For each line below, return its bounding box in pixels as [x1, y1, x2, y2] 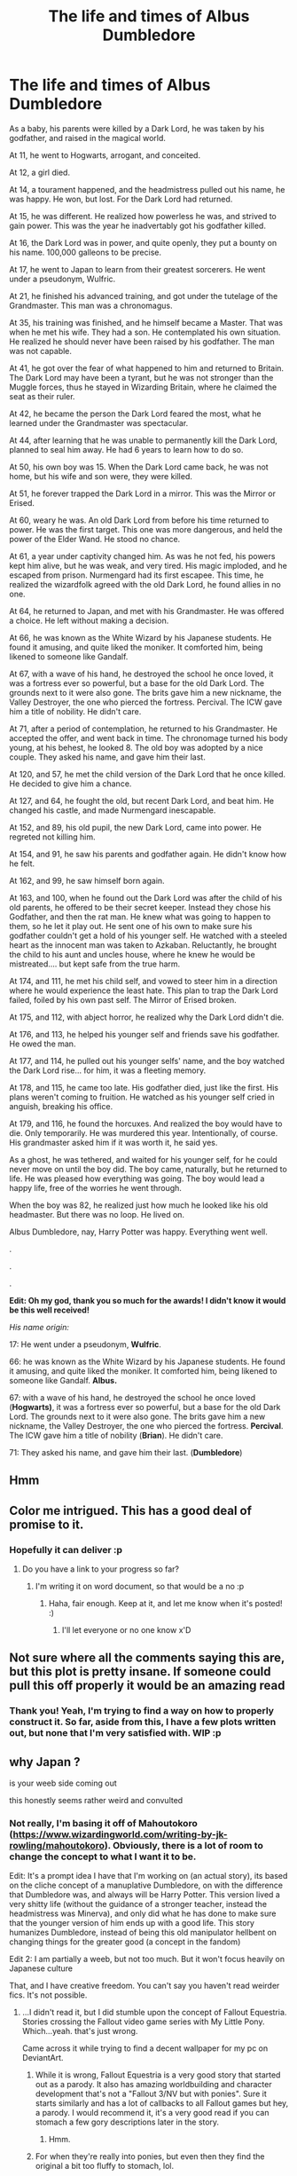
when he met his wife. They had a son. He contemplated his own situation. [9, 327, 281, 337]
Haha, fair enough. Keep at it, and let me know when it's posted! [48, 1598, 283, 1609]
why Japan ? [9, 1754, 82, 1770]
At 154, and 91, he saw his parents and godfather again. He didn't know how [9, 848, 286, 859]
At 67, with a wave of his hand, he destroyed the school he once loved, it [9, 668, 274, 679]
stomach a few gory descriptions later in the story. [35, 2117, 220, 2127]
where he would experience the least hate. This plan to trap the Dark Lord [9, 985, 278, 996]
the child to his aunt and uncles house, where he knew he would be [9, 949, 255, 959]
